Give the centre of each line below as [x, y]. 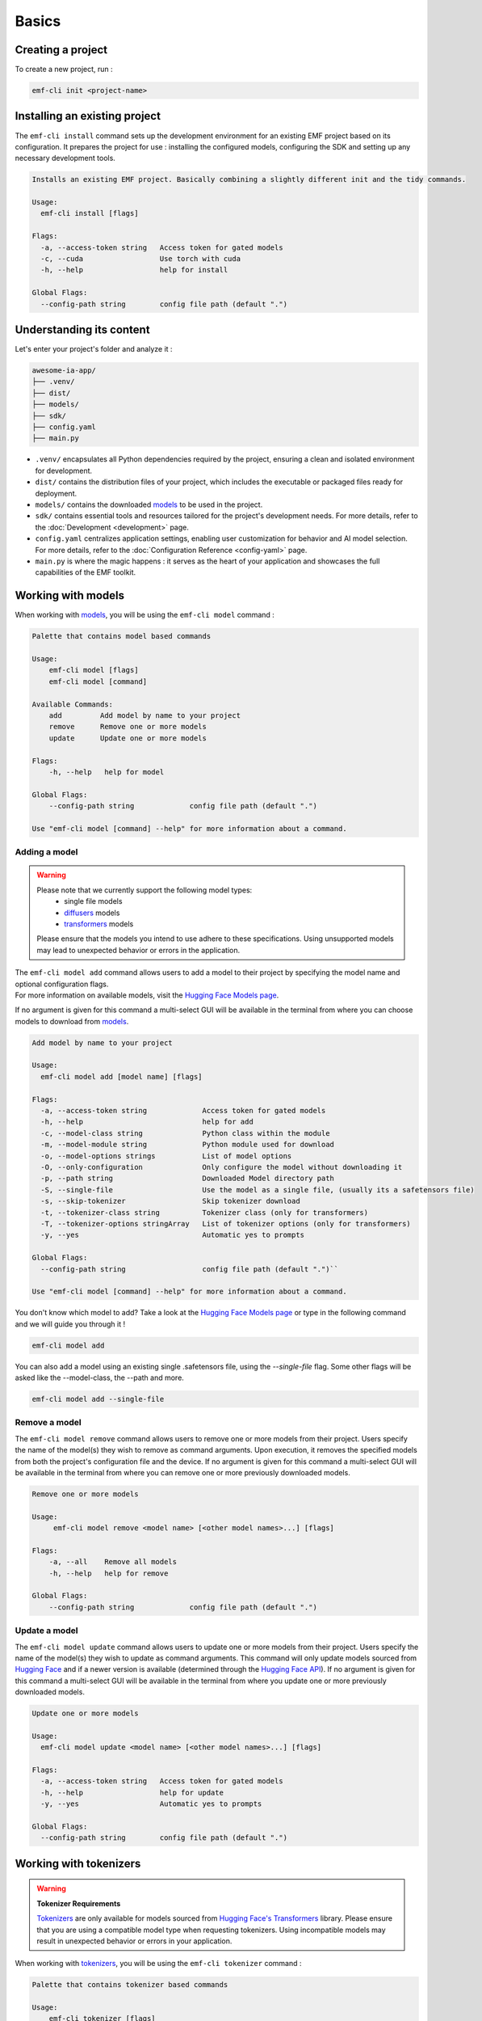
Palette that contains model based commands [122, 636]
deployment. [56, 493]
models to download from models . [72, 1021]
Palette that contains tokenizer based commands [130, 1985]
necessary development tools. [65, 158]
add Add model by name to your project [145, 715]
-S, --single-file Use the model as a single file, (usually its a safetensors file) [258, 1190]
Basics [38, 21]
